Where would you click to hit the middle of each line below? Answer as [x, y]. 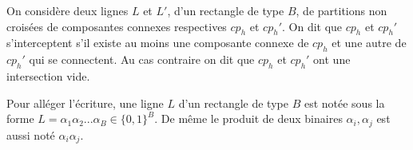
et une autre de [369, 43]
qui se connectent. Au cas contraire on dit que [142, 59]
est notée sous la [344, 103]
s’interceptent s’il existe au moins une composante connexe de [158, 43]
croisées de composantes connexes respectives [117, 26]
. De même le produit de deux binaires [248, 118]
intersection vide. [48, 75]
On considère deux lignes [68, 10]
